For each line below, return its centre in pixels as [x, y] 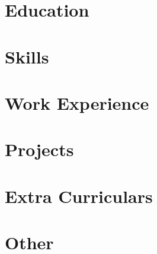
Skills [27, 56]
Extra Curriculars [79, 196]
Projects [39, 149]
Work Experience [77, 102]
